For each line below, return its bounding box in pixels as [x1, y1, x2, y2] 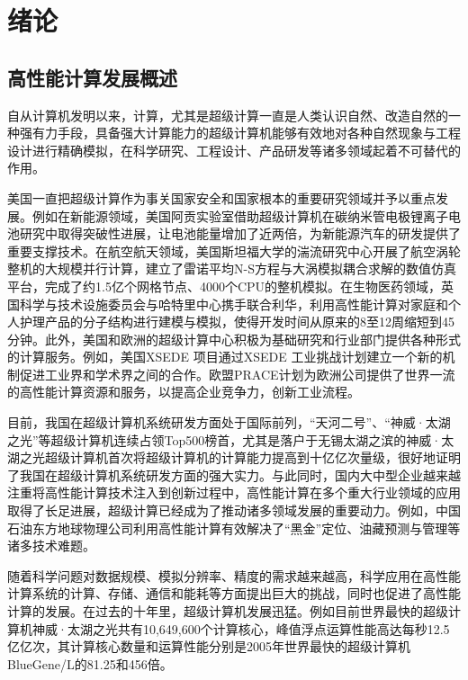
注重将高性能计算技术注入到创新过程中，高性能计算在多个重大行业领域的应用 [7, 483, 461, 502]
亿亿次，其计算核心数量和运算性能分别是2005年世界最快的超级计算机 [7, 637, 410, 656]
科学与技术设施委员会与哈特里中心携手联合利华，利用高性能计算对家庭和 [19, 294, 448, 313]
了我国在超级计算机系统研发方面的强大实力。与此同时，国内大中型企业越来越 [7, 465, 461, 484]
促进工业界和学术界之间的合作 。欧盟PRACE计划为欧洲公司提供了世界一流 [19, 364, 455, 383]
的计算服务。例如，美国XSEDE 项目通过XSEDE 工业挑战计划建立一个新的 [7, 347, 443, 366]
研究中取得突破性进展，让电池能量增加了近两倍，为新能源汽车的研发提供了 [19, 224, 461, 243]
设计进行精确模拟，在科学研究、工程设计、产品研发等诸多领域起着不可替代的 [7, 140, 461, 159]
